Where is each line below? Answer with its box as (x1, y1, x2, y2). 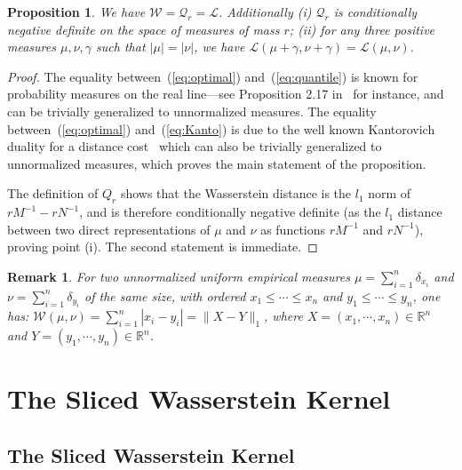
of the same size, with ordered (84, 286, 246, 305)
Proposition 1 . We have (7, 3, 146, 20)
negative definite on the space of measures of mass (7, 20, 280, 38)
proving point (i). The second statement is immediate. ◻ (7, 237, 318, 256)
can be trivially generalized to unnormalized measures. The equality (7, 101, 377, 120)
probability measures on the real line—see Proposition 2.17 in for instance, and (7, 84, 444, 103)
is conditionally (333, 3, 418, 20)
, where (264, 307, 303, 325)
